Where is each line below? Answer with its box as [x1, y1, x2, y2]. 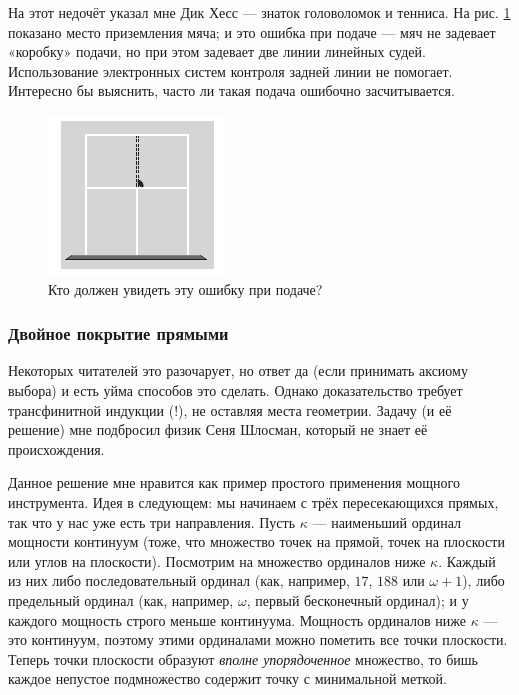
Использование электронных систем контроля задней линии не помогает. [8, 60, 453, 81]
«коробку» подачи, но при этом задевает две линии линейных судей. [8, 41, 426, 62]
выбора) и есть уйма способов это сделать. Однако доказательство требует [8, 379, 463, 400]
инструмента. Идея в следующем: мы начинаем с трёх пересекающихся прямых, [8, 491, 499, 512]
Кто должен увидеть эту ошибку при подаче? [48, 278, 323, 299]
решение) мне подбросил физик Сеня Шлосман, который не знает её [8, 419, 428, 440]
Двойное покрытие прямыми [8, 321, 229, 346]
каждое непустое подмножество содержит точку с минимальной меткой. [8, 668, 447, 689]
